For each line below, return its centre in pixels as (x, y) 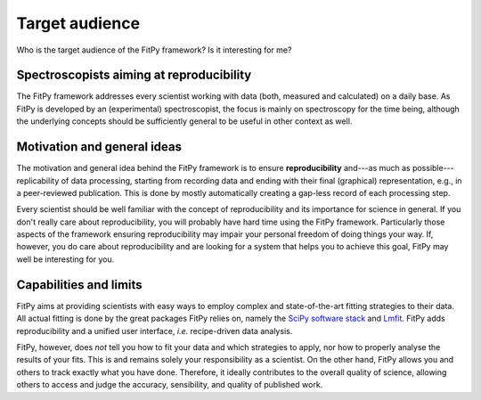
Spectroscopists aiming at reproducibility (134, 75)
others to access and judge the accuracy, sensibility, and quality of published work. (170, 385)
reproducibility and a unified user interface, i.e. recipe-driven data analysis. (155, 331)
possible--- (433, 168)
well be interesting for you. (65, 259)
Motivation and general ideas (99, 147)
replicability (38, 180)
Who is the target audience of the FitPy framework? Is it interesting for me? (154, 50)
